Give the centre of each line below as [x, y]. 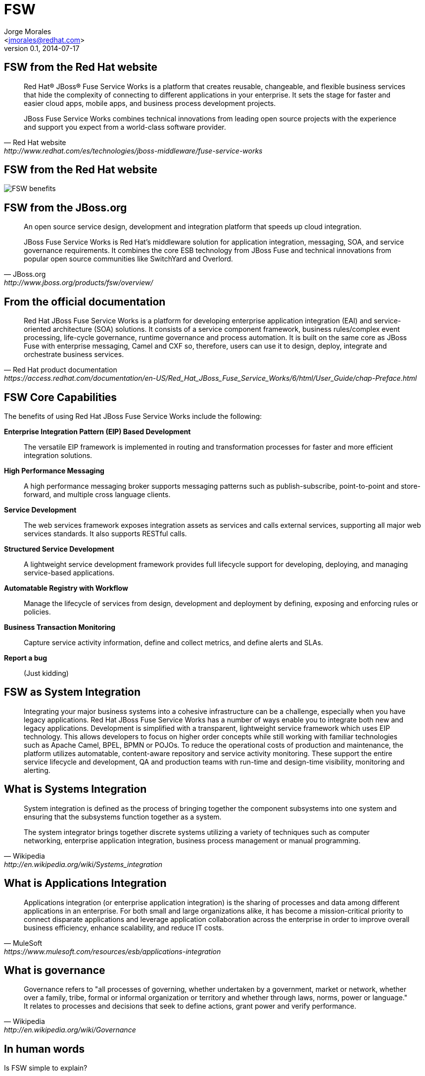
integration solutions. [58, 455]
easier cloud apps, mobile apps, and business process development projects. [150, 103]
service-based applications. [69, 572]
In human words [44, 1049]
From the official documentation [85, 302]
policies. [37, 612]
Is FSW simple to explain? [46, 1068]
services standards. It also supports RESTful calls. [105, 533]
